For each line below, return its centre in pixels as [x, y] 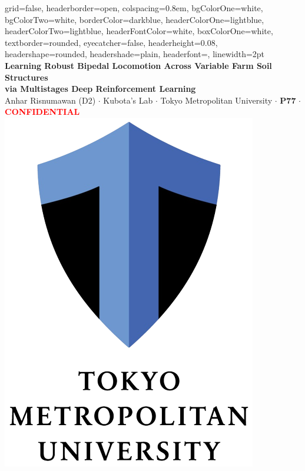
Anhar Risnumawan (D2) [50, 100]
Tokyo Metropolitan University [216, 100]
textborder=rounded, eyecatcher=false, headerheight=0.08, [111, 42]
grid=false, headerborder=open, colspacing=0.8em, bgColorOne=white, [134, 8]
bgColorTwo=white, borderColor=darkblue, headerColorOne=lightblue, [135, 19]
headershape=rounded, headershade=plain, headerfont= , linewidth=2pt [135, 54]
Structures [26, 77]
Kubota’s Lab [128, 100]
